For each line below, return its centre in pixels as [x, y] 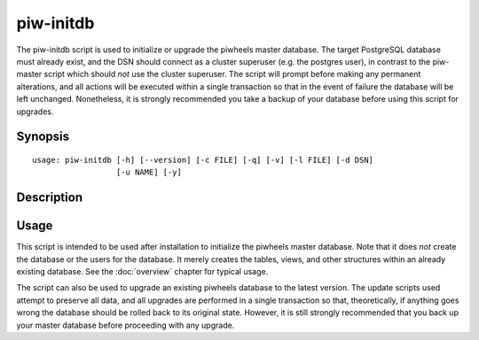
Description [50, 198]
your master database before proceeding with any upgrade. [126, 325]
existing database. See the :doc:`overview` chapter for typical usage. [142, 271]
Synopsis [43, 137]
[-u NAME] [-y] [149, 172]
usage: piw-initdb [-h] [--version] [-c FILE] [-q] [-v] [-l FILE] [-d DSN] [203, 160]
